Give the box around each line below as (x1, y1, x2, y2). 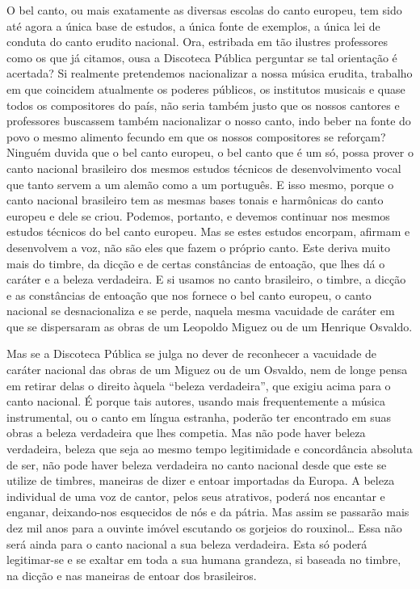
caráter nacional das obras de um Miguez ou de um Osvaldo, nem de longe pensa (6, 361, 408, 378)
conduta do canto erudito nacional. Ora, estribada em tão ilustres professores (6, 33, 388, 50)
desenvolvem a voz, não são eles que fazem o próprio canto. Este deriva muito (6, 238, 390, 255)
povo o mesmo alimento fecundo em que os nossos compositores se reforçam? (6, 128, 386, 145)
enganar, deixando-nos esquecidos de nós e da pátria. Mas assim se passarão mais (6, 503, 409, 520)
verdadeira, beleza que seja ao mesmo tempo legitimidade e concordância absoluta (6, 440, 413, 457)
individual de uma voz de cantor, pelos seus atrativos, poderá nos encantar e (6, 487, 385, 504)
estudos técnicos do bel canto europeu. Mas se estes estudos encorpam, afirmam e (6, 223, 410, 240)
